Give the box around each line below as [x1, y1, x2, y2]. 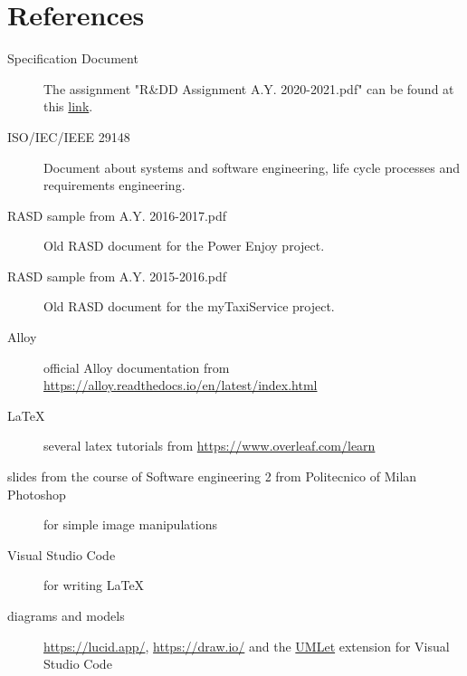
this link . [43, 97, 93, 116]
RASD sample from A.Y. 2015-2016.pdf [7, 266, 227, 285]
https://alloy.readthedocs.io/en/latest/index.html [43, 376, 318, 395]
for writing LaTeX [43, 576, 145, 595]
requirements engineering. [43, 176, 186, 195]
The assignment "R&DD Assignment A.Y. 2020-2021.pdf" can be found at [43, 79, 454, 98]
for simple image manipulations [43, 515, 217, 534]
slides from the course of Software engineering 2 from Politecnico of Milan [7, 467, 417, 486]
